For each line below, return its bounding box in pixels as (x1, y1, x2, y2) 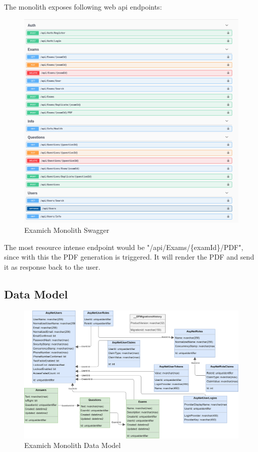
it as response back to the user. (4, 261, 100, 272)
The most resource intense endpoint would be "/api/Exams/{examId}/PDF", (4, 241, 243, 252)
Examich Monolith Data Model (24, 440, 121, 450)
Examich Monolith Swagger (24, 224, 110, 235)
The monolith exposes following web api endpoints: (4, 2, 162, 12)
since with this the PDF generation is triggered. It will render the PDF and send (4, 252, 254, 262)
